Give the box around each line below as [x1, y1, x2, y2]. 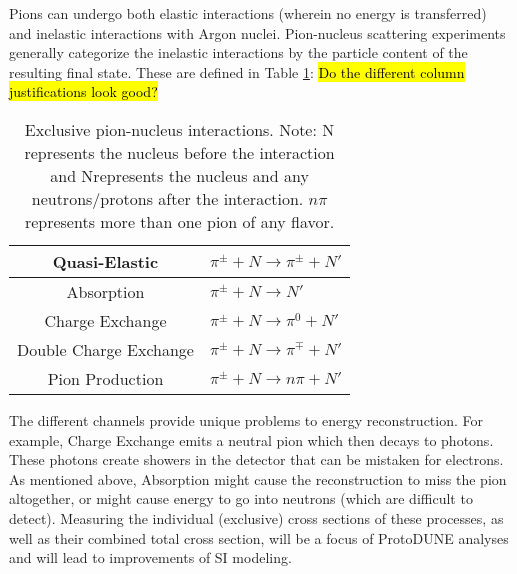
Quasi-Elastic [52, 249, 159, 273]
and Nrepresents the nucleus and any [50, 163, 309, 187]
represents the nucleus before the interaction [24, 140, 335, 164]
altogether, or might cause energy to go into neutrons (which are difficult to [9, 488, 473, 509]
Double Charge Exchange [17, 337, 194, 361]
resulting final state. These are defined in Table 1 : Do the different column [9, 61, 465, 82]
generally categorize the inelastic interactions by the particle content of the [9, 42, 468, 63]
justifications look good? [9, 81, 158, 102]
